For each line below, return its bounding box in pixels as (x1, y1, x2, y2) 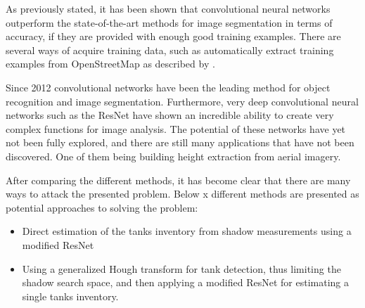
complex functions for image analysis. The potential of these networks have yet (6, 121, 346, 136)
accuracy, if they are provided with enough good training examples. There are (6, 29, 341, 44)
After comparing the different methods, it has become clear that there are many (6, 172, 351, 187)
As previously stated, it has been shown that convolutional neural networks (6, 1, 331, 15)
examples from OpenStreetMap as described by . (6, 56, 215, 71)
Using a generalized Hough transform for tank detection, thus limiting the (22, 261, 341, 276)
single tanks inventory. (22, 288, 119, 303)
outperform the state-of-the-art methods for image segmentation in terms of (6, 15, 333, 30)
